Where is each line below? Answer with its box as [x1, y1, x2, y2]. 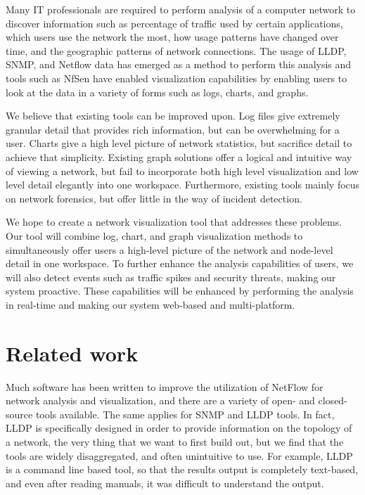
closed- [318, 393, 347, 408]
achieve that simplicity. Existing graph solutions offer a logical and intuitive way [6, 149, 352, 164]
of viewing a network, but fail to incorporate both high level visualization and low [6, 163, 359, 178]
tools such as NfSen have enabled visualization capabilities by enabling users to [6, 70, 347, 85]
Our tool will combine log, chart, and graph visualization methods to [6, 228, 303, 243]
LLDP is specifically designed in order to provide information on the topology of [6, 420, 352, 435]
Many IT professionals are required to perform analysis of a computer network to [6, 2, 356, 16]
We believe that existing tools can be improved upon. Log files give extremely [6, 108, 340, 123]
